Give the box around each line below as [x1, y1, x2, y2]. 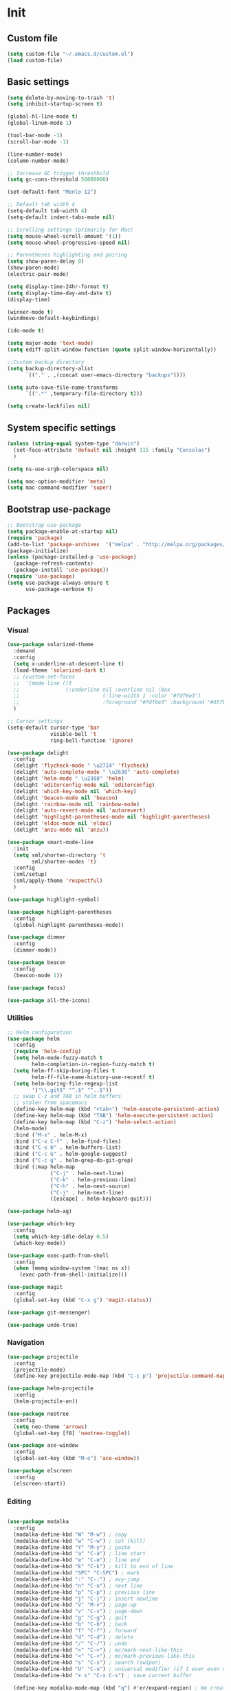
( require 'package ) [7, 534, 63, 541]
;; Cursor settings [7, 718, 63, 725]
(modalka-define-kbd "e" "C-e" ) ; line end [13, 1557, 140, 1563]
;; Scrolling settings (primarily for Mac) [7, 226, 134, 233]
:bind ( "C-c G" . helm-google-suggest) [13, 1150, 128, 1158]
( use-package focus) [7, 984, 67, 991]
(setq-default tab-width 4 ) [7, 208, 88, 214]
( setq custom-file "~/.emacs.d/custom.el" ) [7, 50, 134, 57]
